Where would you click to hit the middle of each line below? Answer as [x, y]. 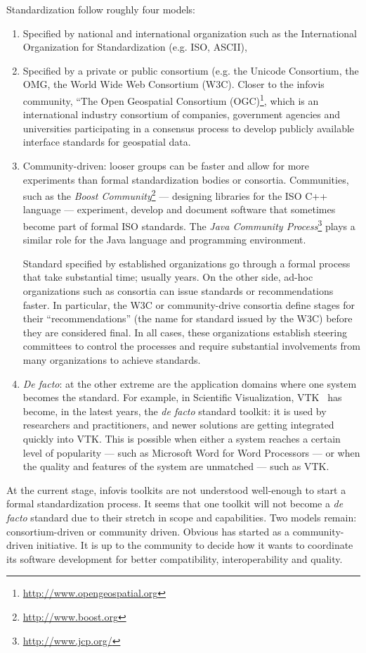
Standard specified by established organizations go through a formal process [187, 263]
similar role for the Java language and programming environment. [164, 240]
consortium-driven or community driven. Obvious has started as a [148, 531]
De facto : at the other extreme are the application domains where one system [190, 383]
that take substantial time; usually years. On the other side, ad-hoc [168, 277]
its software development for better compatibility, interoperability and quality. [175, 558]
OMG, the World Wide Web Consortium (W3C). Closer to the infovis [174, 84]
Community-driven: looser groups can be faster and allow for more [166, 165]
